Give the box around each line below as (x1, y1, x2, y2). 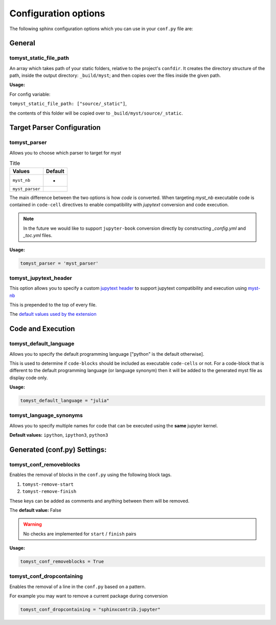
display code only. (9, 374, 48, 381)
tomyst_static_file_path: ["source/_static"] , (9, 100, 127, 107)
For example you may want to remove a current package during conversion (9, 593, 168, 599)
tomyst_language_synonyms (9, 412, 83, 419)
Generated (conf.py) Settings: (9, 445, 107, 454)
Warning (23, 521, 42, 527)
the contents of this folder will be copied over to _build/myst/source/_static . (9, 110, 183, 116)
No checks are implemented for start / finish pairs (23, 530, 136, 537)
